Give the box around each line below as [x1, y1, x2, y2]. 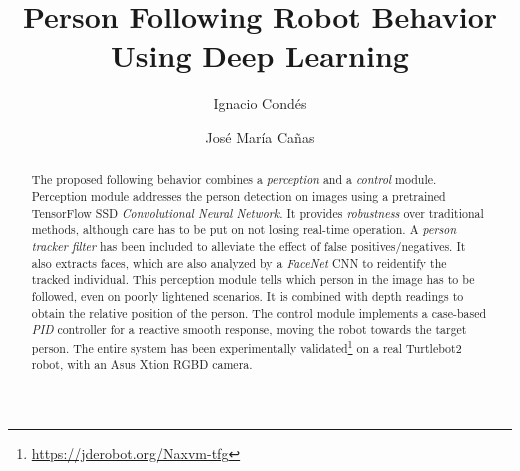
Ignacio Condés [213, 93, 307, 114]
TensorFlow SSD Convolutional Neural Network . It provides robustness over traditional [31, 204, 484, 221]
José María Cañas [205, 126, 315, 147]
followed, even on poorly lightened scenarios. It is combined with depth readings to [31, 287, 464, 304]
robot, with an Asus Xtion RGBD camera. [31, 356, 253, 373]
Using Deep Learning [111, 35, 409, 76]
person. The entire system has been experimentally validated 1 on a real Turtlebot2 [31, 336, 462, 356]
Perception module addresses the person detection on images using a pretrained [31, 187, 446, 204]
